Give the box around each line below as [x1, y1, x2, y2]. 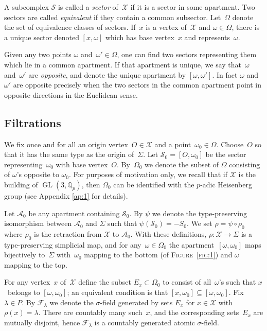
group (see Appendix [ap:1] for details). [4, 190, 128, 201]
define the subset [78, 276, 131, 287]
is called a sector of [58, 2, 118, 12]
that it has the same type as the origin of [4, 149, 134, 160]
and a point [154, 138, 191, 149]
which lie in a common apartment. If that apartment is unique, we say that [4, 59, 242, 69]
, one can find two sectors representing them [117, 49, 257, 60]
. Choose [216, 138, 244, 149]
